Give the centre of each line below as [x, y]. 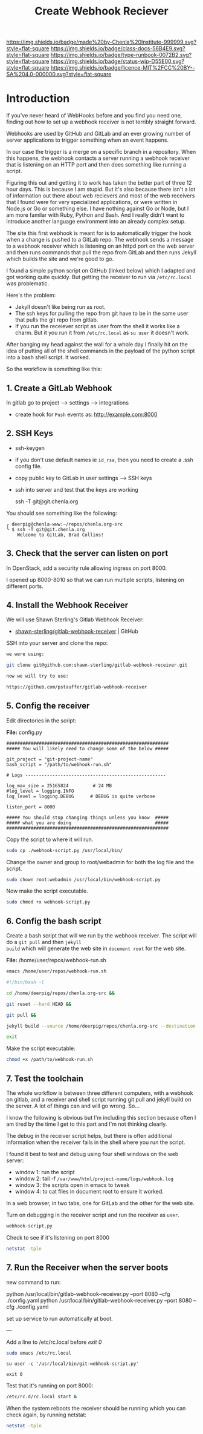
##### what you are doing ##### [88, 823]
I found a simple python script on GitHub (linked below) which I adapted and [101, 271]
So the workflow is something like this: [54, 369]
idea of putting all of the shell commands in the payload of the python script [101, 351]
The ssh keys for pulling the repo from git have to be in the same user [101, 314]
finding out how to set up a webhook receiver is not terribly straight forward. [101, 122]
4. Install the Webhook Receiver [67, 605]
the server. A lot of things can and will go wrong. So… [73, 1106]
